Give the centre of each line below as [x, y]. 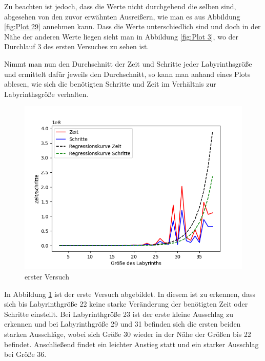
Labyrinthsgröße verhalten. [46, 94]
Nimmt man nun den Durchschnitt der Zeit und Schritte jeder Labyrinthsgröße [128, 63]
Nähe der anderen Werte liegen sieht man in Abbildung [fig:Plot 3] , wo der [121, 36]
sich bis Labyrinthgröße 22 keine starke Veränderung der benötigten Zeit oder [126, 304]
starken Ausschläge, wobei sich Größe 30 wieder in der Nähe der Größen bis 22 [128, 334]
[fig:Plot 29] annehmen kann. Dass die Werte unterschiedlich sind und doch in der [132, 26]
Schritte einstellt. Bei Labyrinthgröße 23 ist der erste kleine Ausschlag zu [119, 314]
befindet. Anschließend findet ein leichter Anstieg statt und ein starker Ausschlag [131, 344]
